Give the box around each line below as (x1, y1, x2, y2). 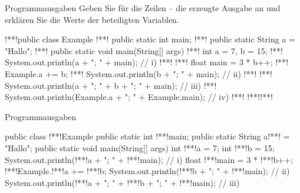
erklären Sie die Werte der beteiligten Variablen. (5, 13, 179, 25)
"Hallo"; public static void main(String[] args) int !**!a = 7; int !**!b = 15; (5, 141, 275, 154)
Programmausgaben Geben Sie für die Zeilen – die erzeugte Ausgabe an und (5, 2, 281, 14)
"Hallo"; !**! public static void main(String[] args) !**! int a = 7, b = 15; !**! (5, 44, 283, 56)
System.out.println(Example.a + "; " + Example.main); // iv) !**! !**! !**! (5, 91, 273, 103)
